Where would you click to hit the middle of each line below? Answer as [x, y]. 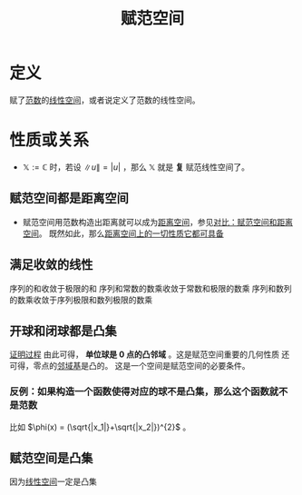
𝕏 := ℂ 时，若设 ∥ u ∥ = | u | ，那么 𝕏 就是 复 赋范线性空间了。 [136, 167]
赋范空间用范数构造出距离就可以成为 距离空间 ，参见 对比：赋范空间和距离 [157, 222]
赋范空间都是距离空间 [69, 198]
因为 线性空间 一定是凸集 [53, 481]
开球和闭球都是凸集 [63, 331]
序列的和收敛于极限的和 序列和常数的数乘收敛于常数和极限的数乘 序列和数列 [151, 288]
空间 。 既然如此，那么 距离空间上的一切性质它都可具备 [123, 233]
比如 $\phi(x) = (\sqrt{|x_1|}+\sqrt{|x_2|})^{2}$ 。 [100, 427]
